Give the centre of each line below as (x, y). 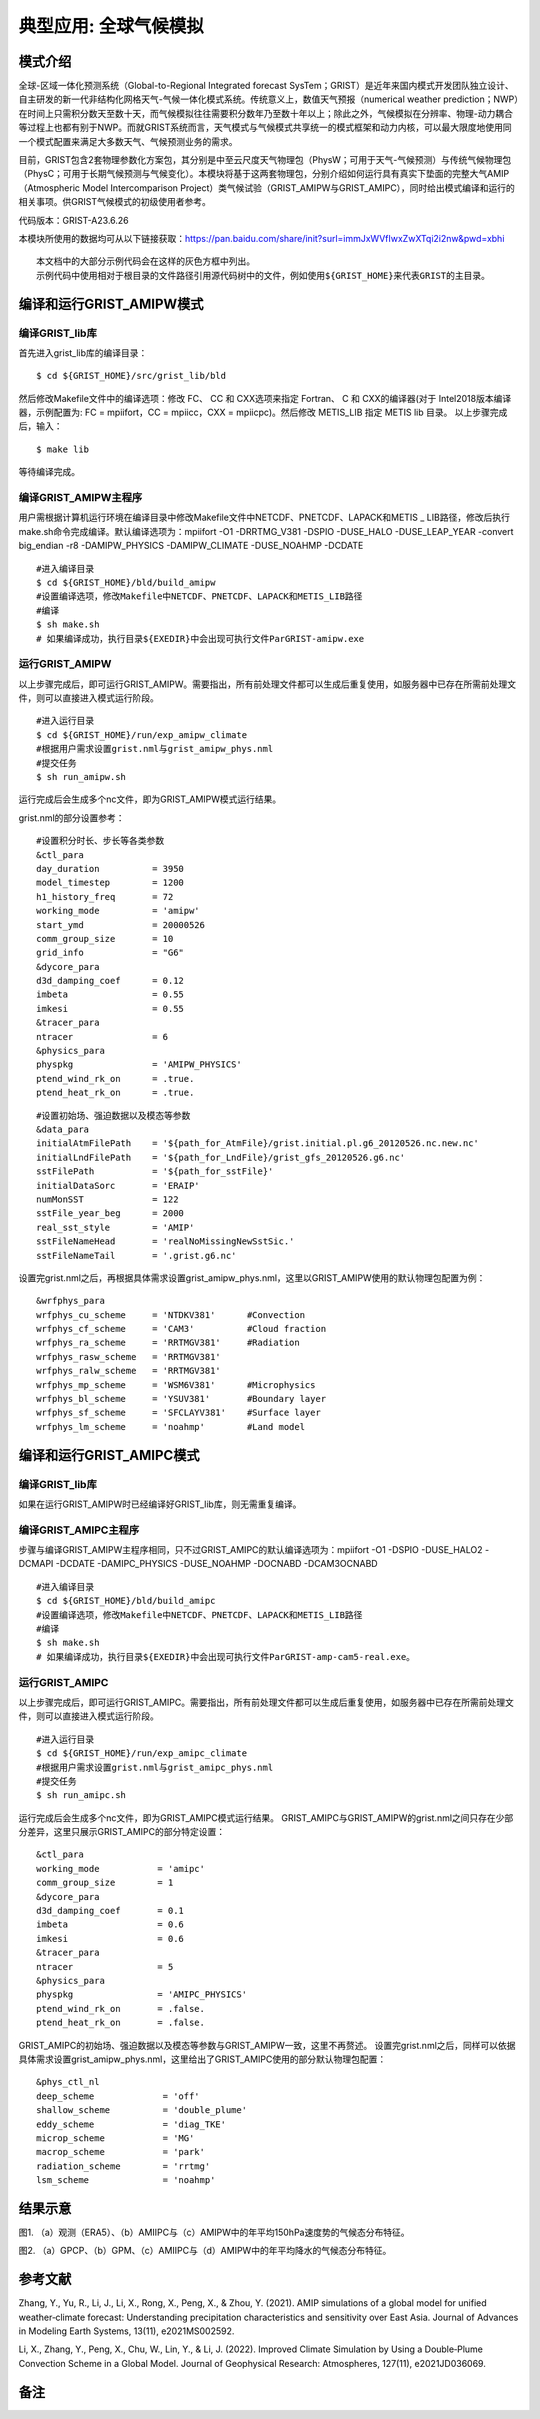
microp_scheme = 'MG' (115, 2138)
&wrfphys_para (70, 1301)
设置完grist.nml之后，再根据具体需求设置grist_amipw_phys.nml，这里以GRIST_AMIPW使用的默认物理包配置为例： (252, 1277)
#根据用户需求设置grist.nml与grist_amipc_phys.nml (155, 1767)
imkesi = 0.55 (110, 1008)
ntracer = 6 (102, 1036)
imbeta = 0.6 (110, 1924)
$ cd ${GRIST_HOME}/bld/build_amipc (126, 1601)
